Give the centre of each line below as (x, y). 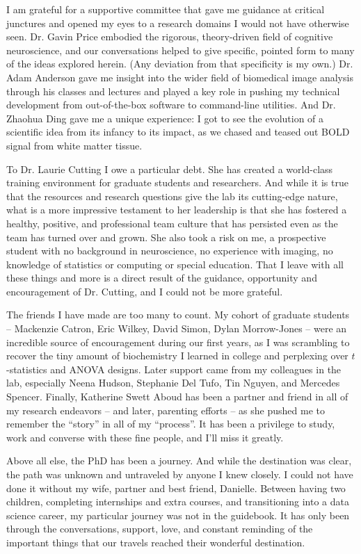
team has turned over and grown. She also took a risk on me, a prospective (166, 237)
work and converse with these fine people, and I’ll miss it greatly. (145, 437)
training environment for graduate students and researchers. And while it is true (177, 182)
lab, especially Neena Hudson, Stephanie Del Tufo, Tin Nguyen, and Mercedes (173, 383)
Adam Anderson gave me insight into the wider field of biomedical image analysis (180, 77)
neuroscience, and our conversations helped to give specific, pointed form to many (180, 50)
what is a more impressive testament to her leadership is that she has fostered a (177, 210)
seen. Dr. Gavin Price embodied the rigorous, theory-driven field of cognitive (170, 36)
